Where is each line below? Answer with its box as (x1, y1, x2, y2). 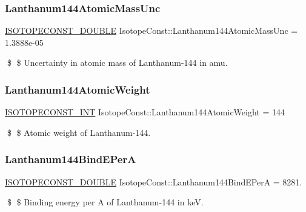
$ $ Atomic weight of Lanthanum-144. (7, 126, 151, 138)
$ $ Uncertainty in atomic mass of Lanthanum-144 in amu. (7, 56, 228, 69)
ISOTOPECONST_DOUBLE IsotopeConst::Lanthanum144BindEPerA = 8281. (5, 175, 302, 188)
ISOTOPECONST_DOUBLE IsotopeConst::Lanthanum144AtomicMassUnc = (5, 24, 298, 37)
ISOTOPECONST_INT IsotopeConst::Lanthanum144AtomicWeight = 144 (5, 106, 285, 118)
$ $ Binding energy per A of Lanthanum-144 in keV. (7, 196, 204, 208)
